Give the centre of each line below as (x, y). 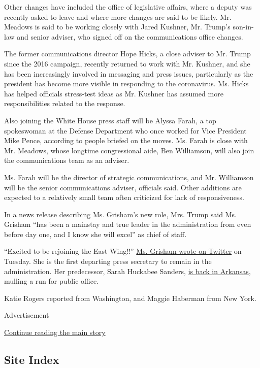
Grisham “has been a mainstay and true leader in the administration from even (128, 224)
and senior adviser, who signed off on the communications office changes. (130, 36)
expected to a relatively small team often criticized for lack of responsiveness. (124, 197)
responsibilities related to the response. (65, 103)
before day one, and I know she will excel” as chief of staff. (95, 234)
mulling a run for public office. (51, 281)
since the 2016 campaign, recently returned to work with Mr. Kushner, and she (127, 63)
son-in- (243, 27)
